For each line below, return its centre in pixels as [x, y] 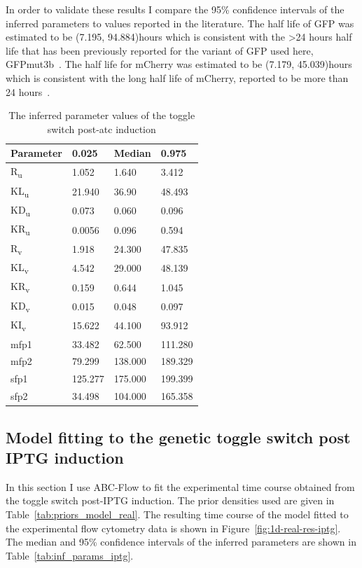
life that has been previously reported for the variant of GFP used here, [160, 50]
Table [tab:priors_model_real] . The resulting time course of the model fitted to [177, 514]
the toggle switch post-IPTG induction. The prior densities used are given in [170, 500]
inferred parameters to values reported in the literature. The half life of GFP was [180, 23]
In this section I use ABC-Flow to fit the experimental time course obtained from [180, 486]
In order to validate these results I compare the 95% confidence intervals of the [175, 9]
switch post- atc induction [102, 129]
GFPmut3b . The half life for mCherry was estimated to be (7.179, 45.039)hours [179, 64]
